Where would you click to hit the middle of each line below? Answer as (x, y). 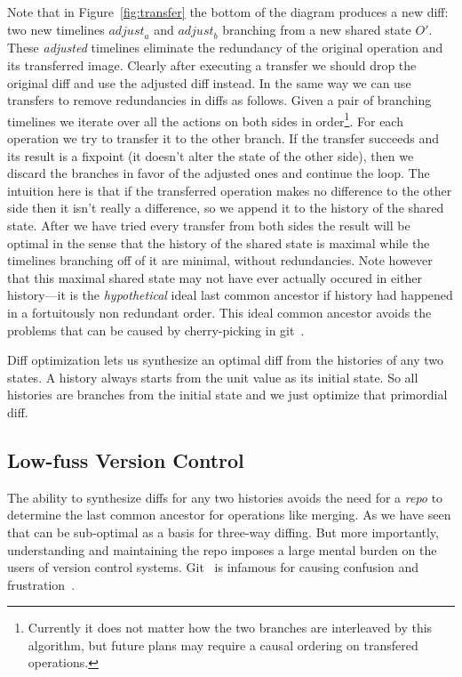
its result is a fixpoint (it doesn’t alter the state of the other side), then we (211, 155)
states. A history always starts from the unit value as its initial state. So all (213, 377)
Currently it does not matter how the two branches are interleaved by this (230, 628)
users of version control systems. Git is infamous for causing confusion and (213, 567)
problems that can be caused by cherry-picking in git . (156, 330)
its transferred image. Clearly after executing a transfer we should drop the (212, 64)
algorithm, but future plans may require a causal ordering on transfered (223, 645)
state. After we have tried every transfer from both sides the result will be (209, 225)
